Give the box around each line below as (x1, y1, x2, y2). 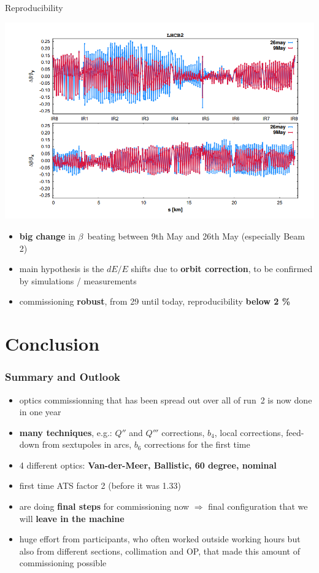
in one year (19, 405, 61, 418)
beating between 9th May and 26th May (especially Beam (87, 229, 305, 242)
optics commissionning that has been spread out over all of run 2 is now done (19, 393, 312, 406)
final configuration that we (208, 500, 308, 513)
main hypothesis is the (19, 262, 104, 275)
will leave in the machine (19, 512, 125, 524)
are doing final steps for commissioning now (19, 500, 190, 513)
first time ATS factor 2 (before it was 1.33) (19, 479, 181, 492)
